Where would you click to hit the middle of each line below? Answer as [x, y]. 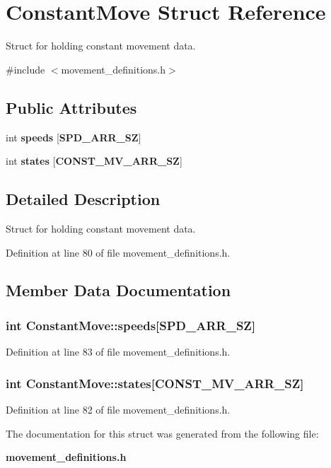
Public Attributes [71, 107]
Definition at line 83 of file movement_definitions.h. [118, 352]
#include [25, 69]
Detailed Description [83, 199]
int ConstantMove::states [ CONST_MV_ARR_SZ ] [155, 383]
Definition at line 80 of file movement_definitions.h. [118, 252]
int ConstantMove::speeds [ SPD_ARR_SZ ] [131, 325]
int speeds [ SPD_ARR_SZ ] [74, 137]
